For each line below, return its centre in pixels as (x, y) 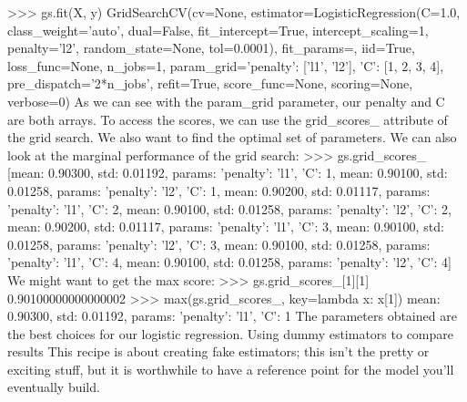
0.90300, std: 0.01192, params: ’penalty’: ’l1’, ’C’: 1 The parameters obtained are (232, 316)
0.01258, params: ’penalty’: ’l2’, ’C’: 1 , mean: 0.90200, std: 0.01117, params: (219, 190)
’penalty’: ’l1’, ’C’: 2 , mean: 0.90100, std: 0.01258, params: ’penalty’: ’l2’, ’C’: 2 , (229, 208)
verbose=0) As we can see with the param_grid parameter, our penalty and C (226, 101)
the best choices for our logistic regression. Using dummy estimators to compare (231, 333)
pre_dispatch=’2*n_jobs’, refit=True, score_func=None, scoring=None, (210, 83)
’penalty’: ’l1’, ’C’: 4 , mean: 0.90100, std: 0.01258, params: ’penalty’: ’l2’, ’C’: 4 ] (229, 262)
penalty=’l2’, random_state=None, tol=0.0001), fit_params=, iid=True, (211, 48)
